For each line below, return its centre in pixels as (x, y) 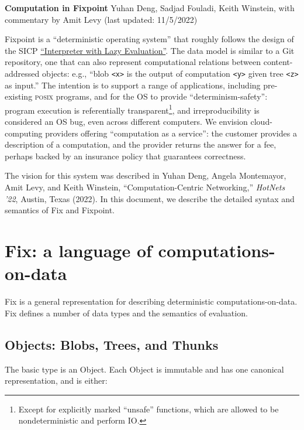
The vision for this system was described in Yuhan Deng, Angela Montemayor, (146, 175)
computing (24, 133)
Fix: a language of (78, 250)
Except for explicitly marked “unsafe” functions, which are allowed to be (148, 409)
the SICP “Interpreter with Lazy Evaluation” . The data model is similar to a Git (150, 50)
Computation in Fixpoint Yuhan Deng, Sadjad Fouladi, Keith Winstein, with (150, 8)
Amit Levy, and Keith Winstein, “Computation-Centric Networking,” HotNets (145, 187)
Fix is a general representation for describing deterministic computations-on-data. (151, 301)
